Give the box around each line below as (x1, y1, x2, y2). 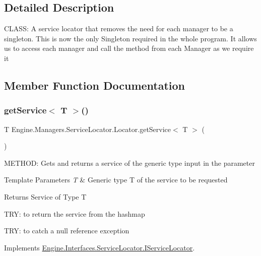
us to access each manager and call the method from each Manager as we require (4, 43, 254, 53)
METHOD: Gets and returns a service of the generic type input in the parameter (4, 157, 255, 168)
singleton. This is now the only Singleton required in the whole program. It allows (4, 33, 257, 43)
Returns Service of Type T (4, 191, 87, 202)
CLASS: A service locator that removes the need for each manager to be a (4, 23, 233, 34)
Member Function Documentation (4, 77, 185, 93)
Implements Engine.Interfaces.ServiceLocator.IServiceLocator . (4, 242, 195, 252)
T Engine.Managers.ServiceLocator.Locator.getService (4, 123, 171, 134)
